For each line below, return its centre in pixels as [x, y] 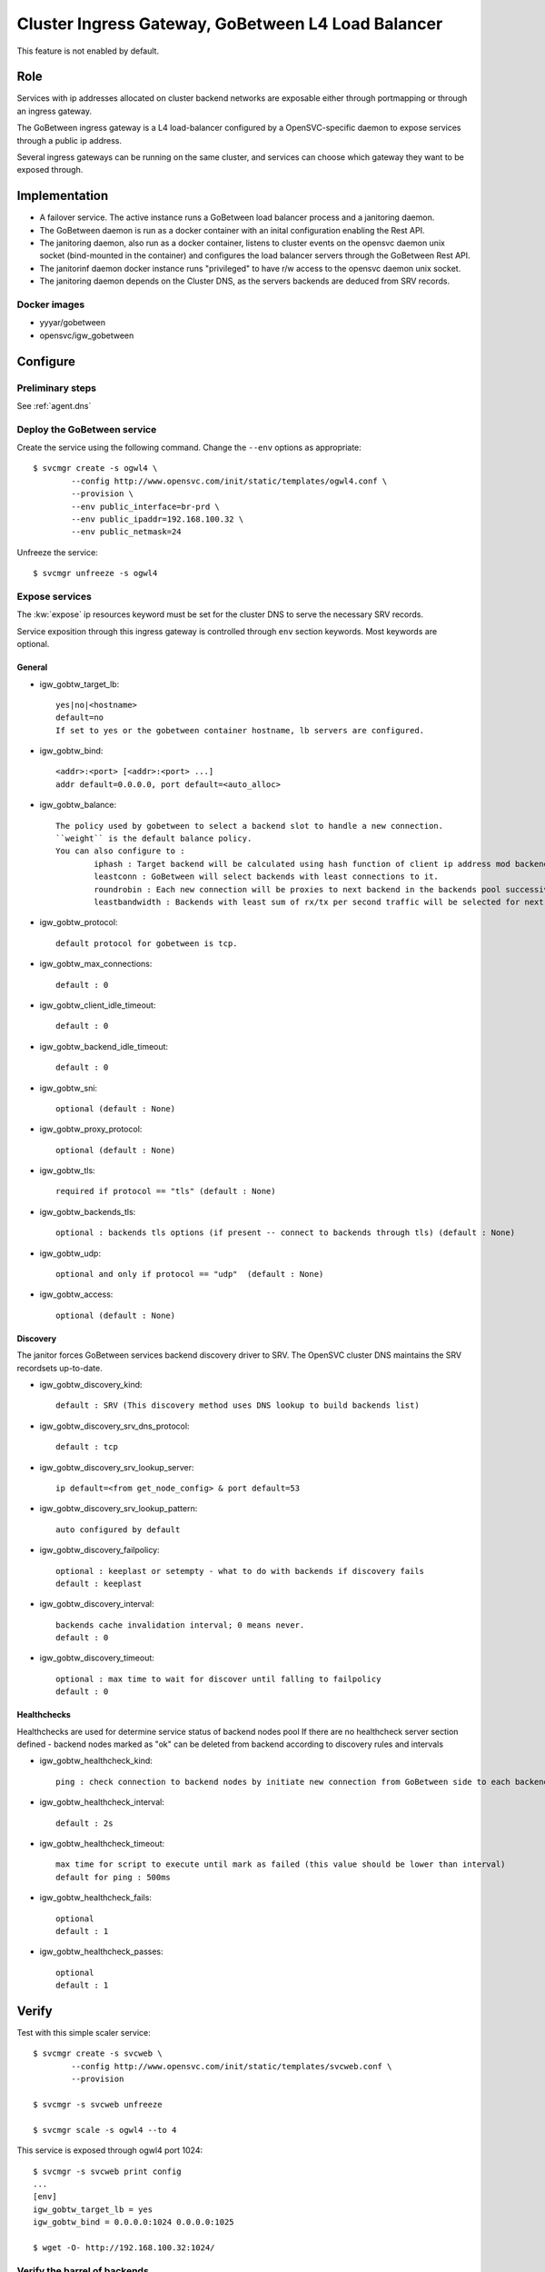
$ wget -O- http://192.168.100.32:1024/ [124, 2247]
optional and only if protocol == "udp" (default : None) [190, 1274]
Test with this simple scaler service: [84, 2033]
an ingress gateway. [54, 111]
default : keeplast [99, 1583]
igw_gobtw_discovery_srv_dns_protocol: [114, 1426]
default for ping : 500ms [114, 1877]
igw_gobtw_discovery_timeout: [97, 1658]
